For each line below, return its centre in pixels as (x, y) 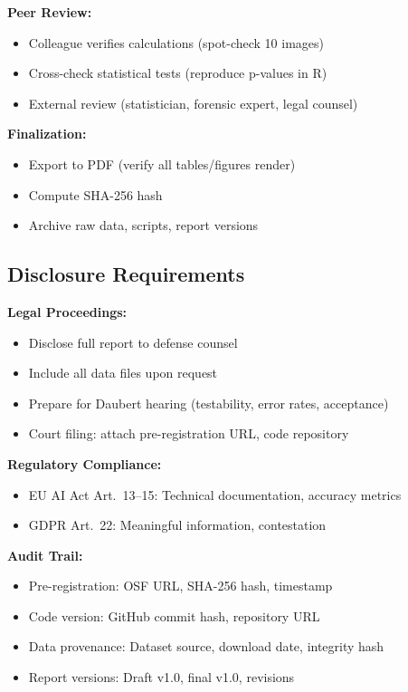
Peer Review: (50, 12)
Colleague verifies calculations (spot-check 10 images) (176, 42)
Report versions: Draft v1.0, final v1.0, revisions (161, 677)
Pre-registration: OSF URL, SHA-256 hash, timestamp (180, 586)
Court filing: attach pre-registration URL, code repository (189, 433)
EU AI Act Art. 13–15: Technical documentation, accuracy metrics (215, 494)
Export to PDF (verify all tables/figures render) (162, 163)
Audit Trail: (45, 555)
